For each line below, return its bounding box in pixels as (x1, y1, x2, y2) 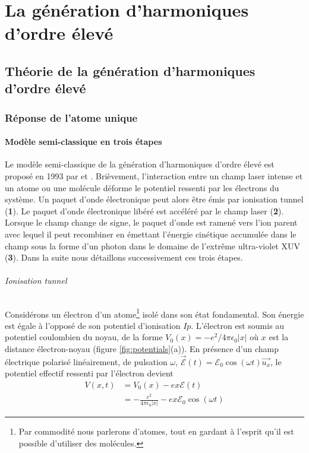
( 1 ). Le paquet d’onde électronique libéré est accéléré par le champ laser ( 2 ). (5, 204, 284, 217)
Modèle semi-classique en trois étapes (5, 135, 162, 148)
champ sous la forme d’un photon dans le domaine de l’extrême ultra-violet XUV (5, 239, 300, 252)
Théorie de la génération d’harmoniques (5, 61, 256, 80)
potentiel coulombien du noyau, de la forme (5, 331, 163, 343)
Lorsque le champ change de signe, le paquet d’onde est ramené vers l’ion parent (5, 216, 298, 229)
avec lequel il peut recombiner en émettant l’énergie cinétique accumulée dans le (5, 227, 297, 240)
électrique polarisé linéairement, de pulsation (5, 355, 168, 368)
